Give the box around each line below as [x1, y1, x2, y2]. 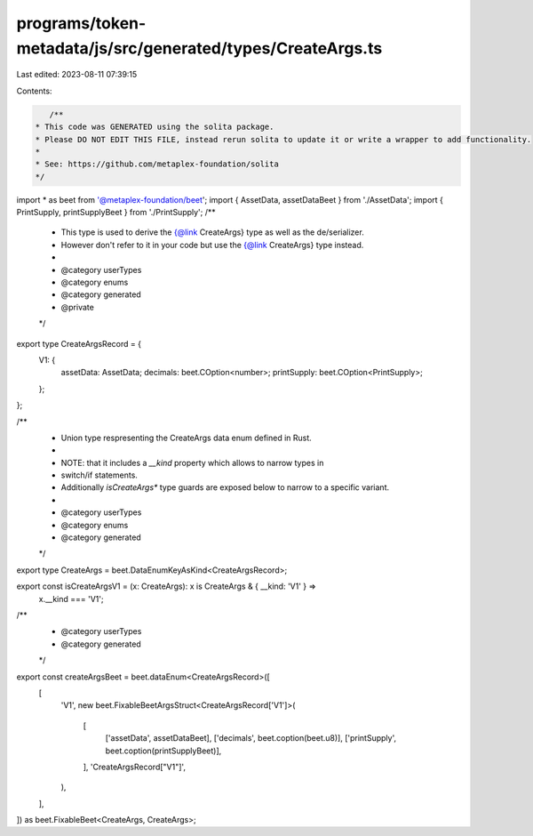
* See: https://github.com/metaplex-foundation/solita [35, 159, 279, 169]
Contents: [16, 85, 52, 96]
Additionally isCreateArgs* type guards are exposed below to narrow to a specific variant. [60, 482, 390, 493]
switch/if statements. [60, 470, 138, 480]
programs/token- [16, 13, 147, 33]
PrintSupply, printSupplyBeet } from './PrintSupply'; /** [16, 207, 217, 218]
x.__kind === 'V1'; [38, 593, 104, 604]
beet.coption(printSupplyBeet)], [105, 745, 222, 756]
